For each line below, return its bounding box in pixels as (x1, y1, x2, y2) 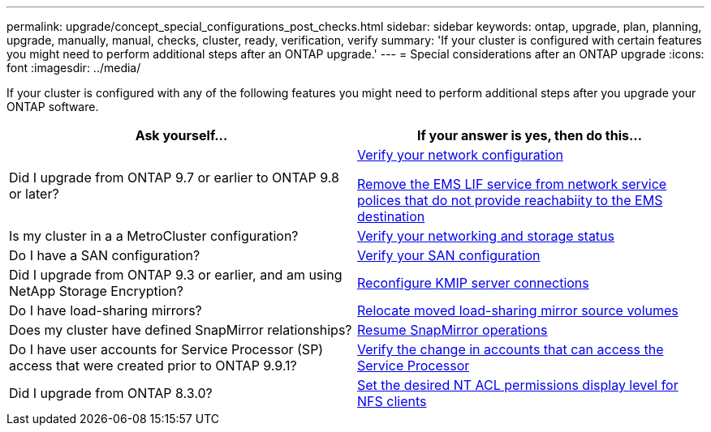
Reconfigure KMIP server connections (357, 275, 589, 291)
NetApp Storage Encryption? (9, 283, 183, 299)
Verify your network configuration (357, 147, 563, 163)
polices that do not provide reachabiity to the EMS (357, 192, 663, 208)
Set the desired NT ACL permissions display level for (357, 377, 679, 393)
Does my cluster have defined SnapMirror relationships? (9, 322, 352, 338)
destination (357, 208, 425, 225)
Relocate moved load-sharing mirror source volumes (357, 302, 679, 319)
